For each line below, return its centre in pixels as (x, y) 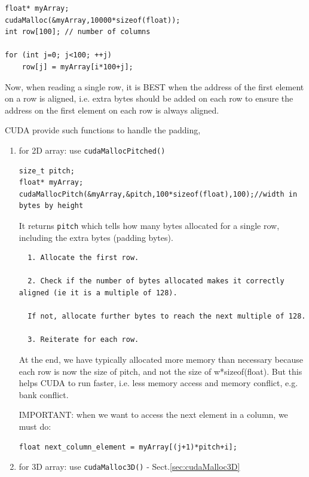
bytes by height (51, 206)
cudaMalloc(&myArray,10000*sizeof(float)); (93, 20)
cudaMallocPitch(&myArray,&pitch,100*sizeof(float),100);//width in (158, 194)
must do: (35, 426)
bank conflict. (44, 394)
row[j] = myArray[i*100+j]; (77, 67)
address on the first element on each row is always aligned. (112, 110)
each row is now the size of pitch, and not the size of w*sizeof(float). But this (160, 371)
